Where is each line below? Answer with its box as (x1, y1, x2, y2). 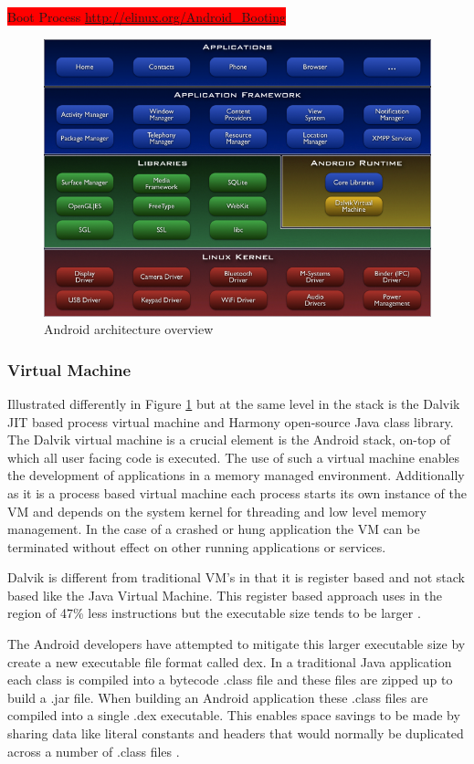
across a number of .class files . (7, 741, 180, 760)
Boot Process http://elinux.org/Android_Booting (7, 7, 287, 26)
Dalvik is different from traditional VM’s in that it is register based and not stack (7, 568, 465, 587)
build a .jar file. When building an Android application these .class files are (7, 687, 428, 706)
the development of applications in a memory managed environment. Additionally (7, 466, 465, 485)
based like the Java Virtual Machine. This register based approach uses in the (7, 585, 443, 604)
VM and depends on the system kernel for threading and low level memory (7, 501, 427, 520)
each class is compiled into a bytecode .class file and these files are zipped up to (7, 670, 453, 689)
